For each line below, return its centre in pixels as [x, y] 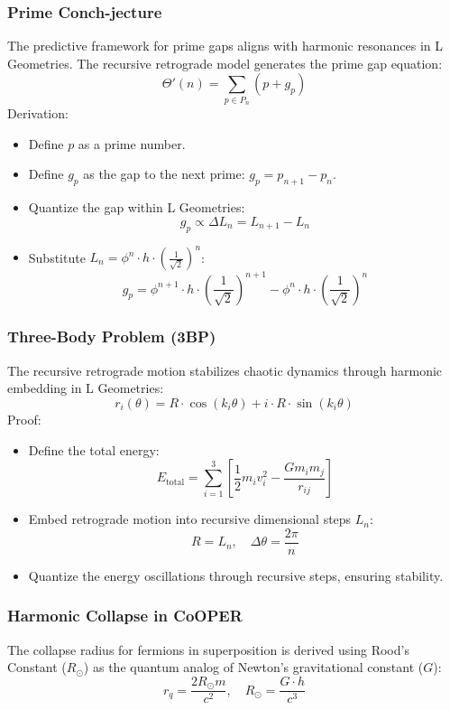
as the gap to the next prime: [164, 174]
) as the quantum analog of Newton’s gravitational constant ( [253, 667]
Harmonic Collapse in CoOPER [125, 616]
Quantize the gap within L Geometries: [137, 207]
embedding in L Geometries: [86, 388]
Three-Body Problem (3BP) [112, 336]
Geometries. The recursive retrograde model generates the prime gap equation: [225, 63]
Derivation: [38, 113]
